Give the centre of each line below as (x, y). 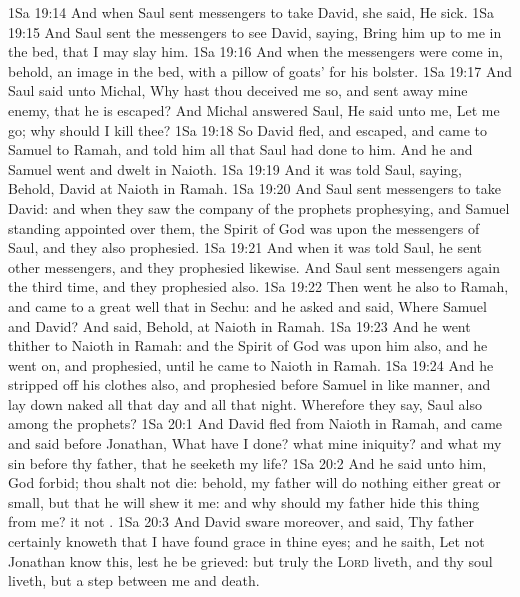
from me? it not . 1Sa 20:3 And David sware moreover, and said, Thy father (241, 521)
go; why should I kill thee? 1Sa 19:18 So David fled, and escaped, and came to (248, 129)
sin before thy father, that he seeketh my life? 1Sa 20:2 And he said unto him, (247, 462)
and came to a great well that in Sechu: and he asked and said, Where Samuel (247, 305)
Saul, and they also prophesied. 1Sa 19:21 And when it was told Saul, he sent (245, 247)
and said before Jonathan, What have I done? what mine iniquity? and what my (255, 443)
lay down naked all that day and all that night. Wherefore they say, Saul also (245, 403)
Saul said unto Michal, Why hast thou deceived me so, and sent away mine (238, 90)
